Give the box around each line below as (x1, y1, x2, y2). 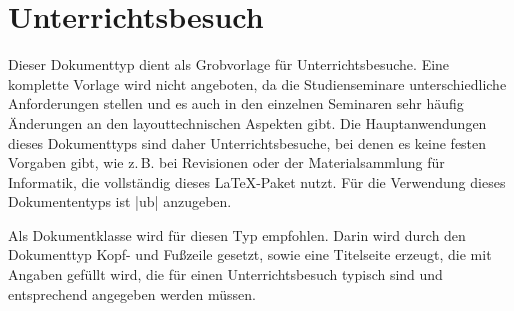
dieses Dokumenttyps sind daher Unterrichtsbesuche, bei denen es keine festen (8, 132, 487, 153)
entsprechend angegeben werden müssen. (8, 283, 257, 304)
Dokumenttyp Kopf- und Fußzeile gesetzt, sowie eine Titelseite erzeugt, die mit (8, 244, 492, 265)
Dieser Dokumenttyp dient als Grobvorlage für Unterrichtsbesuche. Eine (8, 54, 450, 75)
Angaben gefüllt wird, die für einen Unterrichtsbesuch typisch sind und (8, 264, 443, 285)
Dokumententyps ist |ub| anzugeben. (8, 191, 232, 212)
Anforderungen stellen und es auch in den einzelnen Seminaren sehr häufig (8, 93, 464, 114)
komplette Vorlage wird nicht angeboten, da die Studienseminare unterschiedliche (8, 73, 507, 94)
